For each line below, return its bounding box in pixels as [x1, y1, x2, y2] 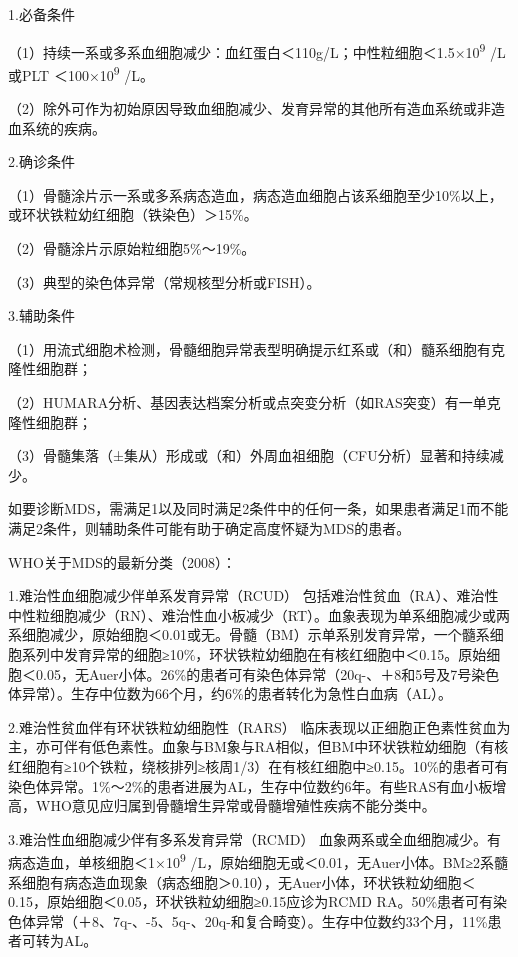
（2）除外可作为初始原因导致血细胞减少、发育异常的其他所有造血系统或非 [8, 98, 491, 119]
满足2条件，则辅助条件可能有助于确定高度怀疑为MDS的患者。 [8, 518, 411, 538]
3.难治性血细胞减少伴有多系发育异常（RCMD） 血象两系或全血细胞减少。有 [8, 828, 502, 849]
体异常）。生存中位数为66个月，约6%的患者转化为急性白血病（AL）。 [8, 683, 452, 704]
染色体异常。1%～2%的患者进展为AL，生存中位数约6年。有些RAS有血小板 [8, 775, 493, 796]
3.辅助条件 [8, 305, 75, 326]
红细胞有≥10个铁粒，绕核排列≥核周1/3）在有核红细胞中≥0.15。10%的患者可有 [8, 755, 509, 776]
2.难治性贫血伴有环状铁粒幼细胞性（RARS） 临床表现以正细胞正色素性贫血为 [8, 716, 511, 737]
